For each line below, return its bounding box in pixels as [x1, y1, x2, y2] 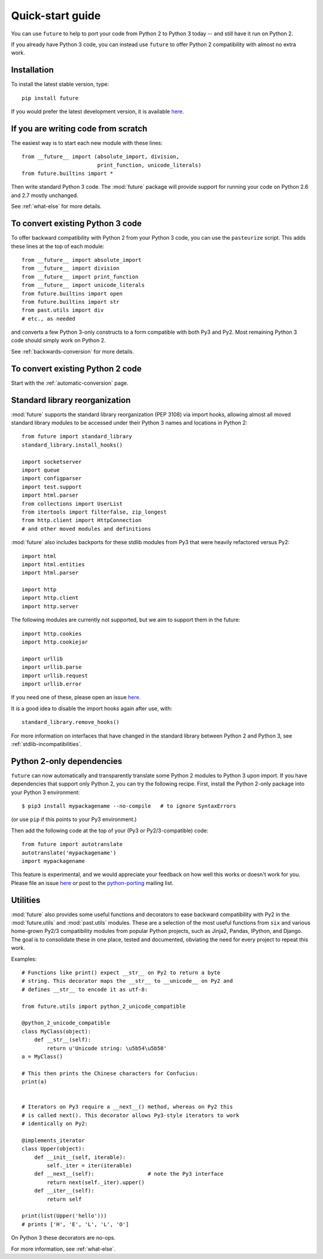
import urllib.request [22, 672, 89, 679]
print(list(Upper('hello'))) [22, 1212, 107, 1219]
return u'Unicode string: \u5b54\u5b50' [47, 1044, 167, 1052]
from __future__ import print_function [22, 273, 139, 280]
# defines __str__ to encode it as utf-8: [22, 986, 148, 993]
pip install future [22, 95, 79, 101]
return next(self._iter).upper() [47, 1179, 145, 1186]
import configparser [22, 475, 82, 482]
